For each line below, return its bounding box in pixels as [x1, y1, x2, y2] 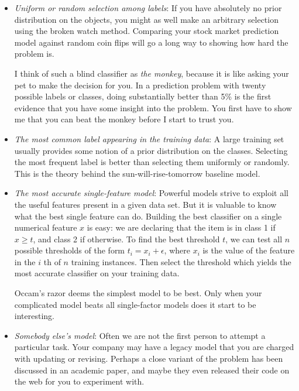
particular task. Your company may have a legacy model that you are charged [14, 341, 294, 353]
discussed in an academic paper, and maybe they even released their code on [14, 363, 290, 376]
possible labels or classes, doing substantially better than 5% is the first [14, 90, 271, 102]
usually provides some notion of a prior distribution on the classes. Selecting [14, 144, 288, 156]
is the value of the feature [202, 244, 295, 256]
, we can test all [225, 232, 283, 245]
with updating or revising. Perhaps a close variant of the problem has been [14, 352, 283, 365]
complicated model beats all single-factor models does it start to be [14, 298, 256, 310]
